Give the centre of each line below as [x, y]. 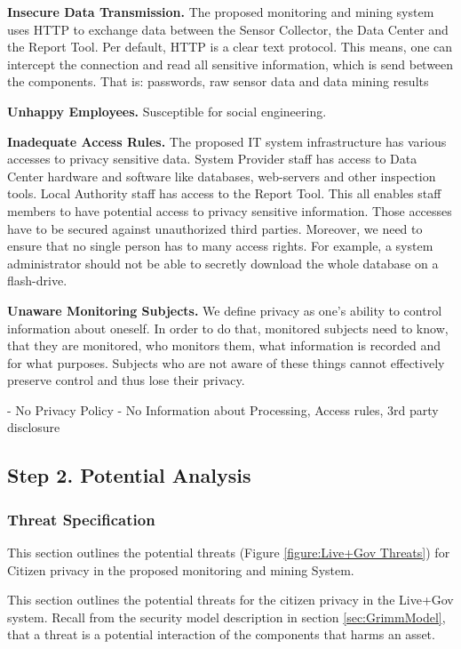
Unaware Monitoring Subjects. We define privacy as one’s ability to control [225, 310]
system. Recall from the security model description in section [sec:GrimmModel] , [227, 617]
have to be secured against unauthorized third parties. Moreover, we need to [215, 228]
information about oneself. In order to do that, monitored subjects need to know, [228, 328]
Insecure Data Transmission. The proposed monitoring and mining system [221, 12]
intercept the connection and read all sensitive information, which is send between [230, 64]
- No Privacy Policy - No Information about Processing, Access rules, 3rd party [223, 409]
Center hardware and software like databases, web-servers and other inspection [222, 176]
